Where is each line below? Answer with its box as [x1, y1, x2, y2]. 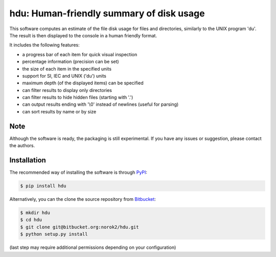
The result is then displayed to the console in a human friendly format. [9, 32, 157, 38]
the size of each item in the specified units [22, 65, 112, 72]
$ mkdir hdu [20, 210, 51, 216]
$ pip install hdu [20, 183, 66, 189]
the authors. [9, 143, 35, 149]
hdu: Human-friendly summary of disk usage [9, 8, 205, 19]
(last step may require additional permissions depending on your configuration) [9, 244, 176, 250]
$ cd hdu [20, 217, 42, 223]
